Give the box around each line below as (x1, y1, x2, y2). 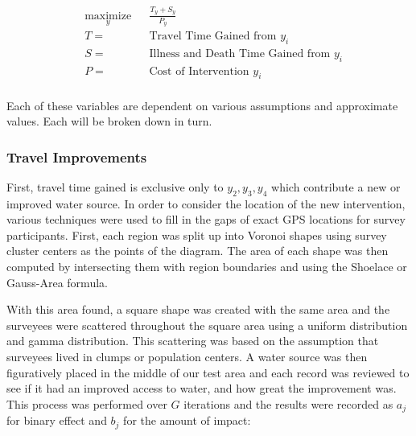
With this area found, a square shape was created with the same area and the (6, 301, 390, 318)
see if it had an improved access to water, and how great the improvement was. (6, 380, 397, 397)
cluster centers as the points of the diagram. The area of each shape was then (6, 242, 389, 259)
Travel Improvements (6, 146, 147, 167)
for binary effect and (6, 412, 107, 429)
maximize (84, 10, 132, 22)
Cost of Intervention (149, 65, 249, 77)
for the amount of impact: (123, 412, 251, 429)
